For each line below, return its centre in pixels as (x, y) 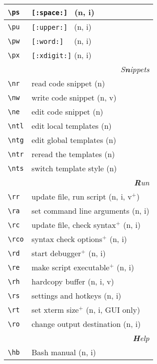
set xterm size (55, 310)
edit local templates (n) (71, 126)
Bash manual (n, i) (64, 352)
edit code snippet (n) (67, 111)
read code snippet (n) (68, 83)
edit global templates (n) (74, 140)
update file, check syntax (74, 225)
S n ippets (135, 69)
